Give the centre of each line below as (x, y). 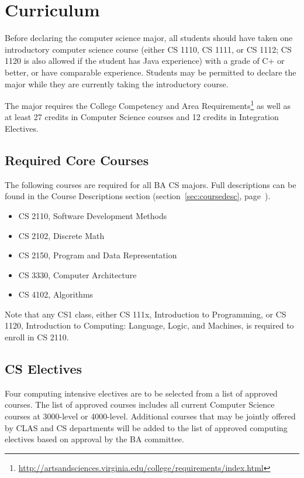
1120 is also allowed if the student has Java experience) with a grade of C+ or (145, 61)
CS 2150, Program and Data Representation (98, 255)
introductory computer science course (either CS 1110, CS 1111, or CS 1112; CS (148, 49)
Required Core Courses (77, 160)
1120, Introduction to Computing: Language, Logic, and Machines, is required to (149, 325)
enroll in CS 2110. (37, 337)
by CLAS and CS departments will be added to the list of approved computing (146, 427)
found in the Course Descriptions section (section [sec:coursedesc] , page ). (138, 196)
